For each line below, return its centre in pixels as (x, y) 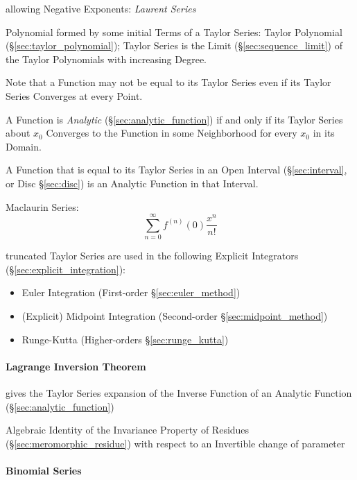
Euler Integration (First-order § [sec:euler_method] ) (131, 292)
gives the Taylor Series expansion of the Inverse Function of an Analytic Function (179, 393)
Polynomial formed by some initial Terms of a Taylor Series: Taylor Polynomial (174, 32)
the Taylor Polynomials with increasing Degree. (106, 59)
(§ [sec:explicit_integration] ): (66, 269)
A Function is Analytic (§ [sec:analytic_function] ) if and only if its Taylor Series (174, 119)
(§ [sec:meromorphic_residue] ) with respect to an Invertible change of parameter (175, 443)
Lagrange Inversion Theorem (76, 366)
